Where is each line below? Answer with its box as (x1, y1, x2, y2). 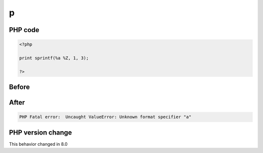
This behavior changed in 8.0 (9, 141, 68, 147)
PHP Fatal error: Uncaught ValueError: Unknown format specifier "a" (19, 114, 192, 120)
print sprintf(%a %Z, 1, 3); (19, 55, 89, 61)
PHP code (9, 26, 39, 34)
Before (9, 83, 30, 91)
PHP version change (9, 128, 73, 136)
